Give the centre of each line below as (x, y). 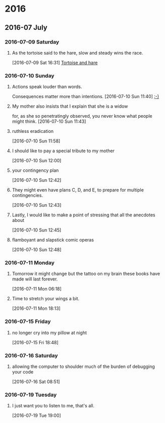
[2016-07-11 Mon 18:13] (36, 308)
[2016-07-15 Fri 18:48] (35, 342)
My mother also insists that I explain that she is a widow (70, 106)
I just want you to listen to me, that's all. (53, 406)
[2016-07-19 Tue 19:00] (36, 415)
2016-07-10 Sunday (30, 75)
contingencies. (27, 196)
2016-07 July (26, 28)
